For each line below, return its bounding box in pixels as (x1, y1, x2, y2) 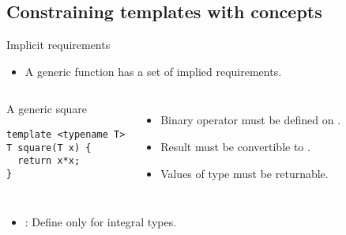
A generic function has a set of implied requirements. (24, 63, 282, 79)
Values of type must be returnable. (160, 165, 329, 181)
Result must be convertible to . (160, 138, 310, 154)
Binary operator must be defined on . (160, 112, 341, 128)
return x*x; (17, 155, 81, 167)
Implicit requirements (6, 36, 111, 53)
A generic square (6, 100, 88, 117)
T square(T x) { (6, 142, 92, 154)
